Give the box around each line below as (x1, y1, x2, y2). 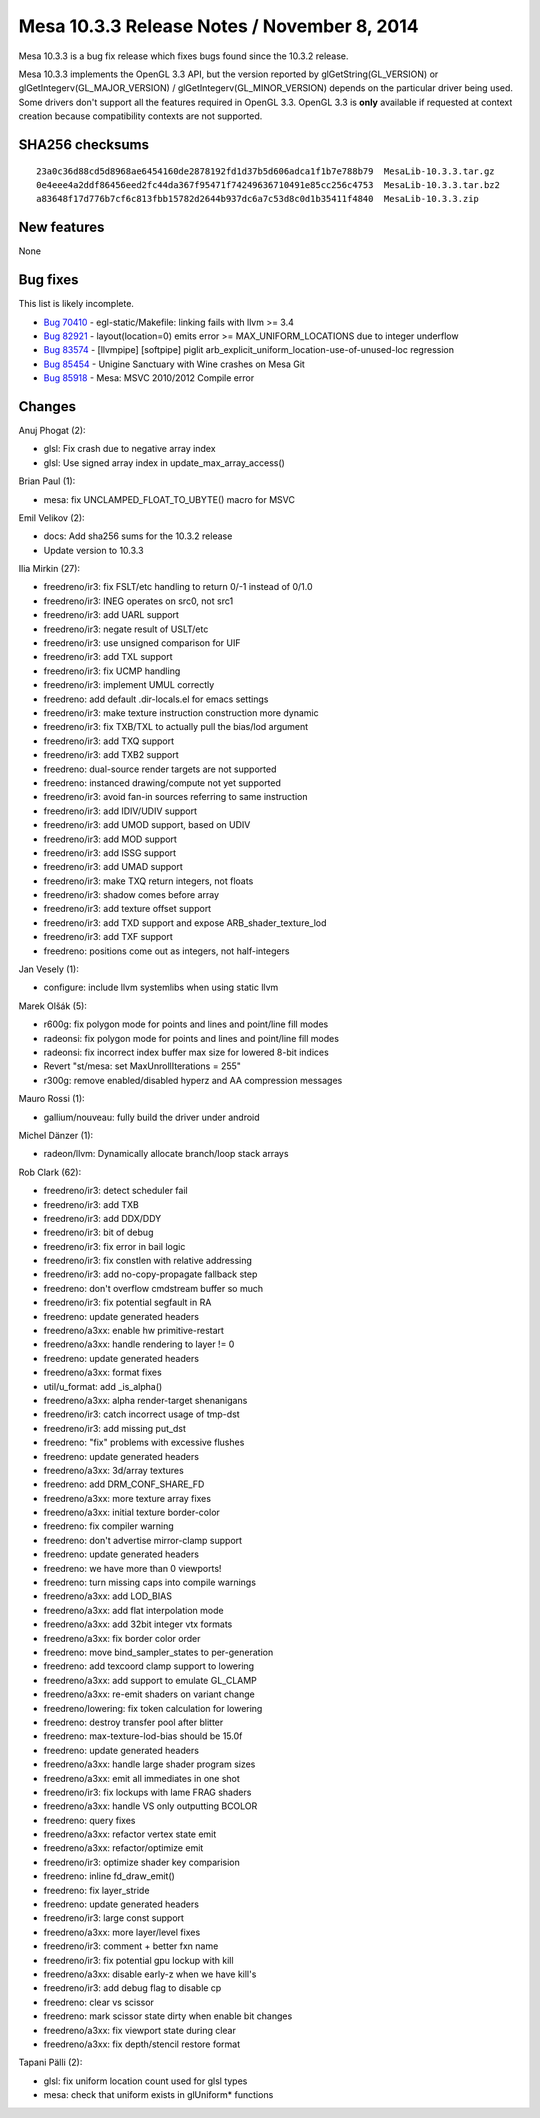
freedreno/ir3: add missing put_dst (43, 1422, 187, 1434)
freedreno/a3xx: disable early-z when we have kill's (43, 1968, 257, 1980)
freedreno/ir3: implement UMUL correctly (43, 679, 215, 691)
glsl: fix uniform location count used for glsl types (43, 2075, 248, 2087)
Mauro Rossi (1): (18, 1093, 85, 1105)
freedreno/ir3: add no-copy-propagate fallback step (43, 1268, 258, 1280)
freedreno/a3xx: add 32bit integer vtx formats (43, 1618, 233, 1630)
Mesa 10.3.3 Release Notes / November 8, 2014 (18, 15, 419, 37)
